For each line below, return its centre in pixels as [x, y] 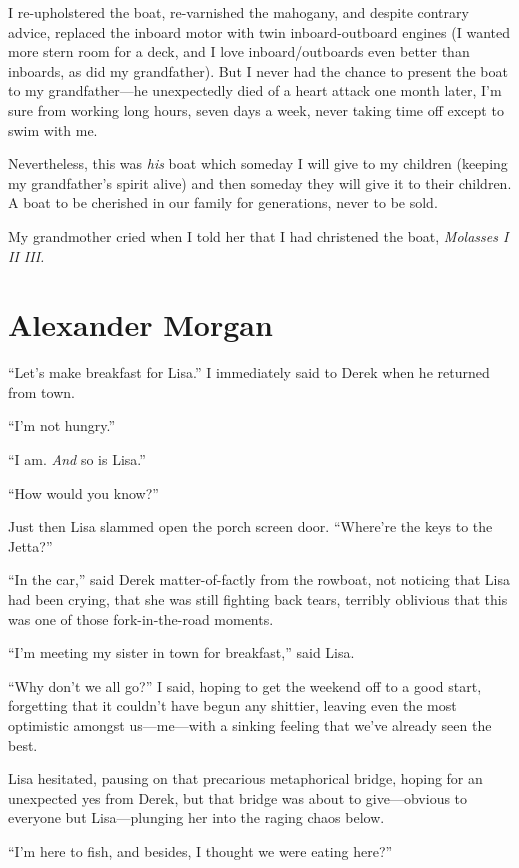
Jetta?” [30, 545]
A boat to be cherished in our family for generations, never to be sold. [223, 202]
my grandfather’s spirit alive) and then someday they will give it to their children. [260, 182]
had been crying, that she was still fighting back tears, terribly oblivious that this [258, 599]
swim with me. [53, 129]
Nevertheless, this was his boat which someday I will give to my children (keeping [258, 163]
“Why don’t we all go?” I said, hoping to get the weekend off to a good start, [245, 685]
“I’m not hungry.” [62, 425]
